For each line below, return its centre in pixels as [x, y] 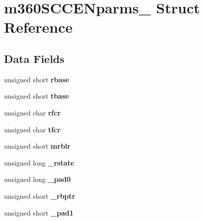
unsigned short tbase [37, 96]
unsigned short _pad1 [39, 212]
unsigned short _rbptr [40, 195]
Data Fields [34, 58]
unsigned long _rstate [39, 162]
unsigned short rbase [37, 79]
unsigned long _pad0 [37, 179]
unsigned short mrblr [37, 146]
